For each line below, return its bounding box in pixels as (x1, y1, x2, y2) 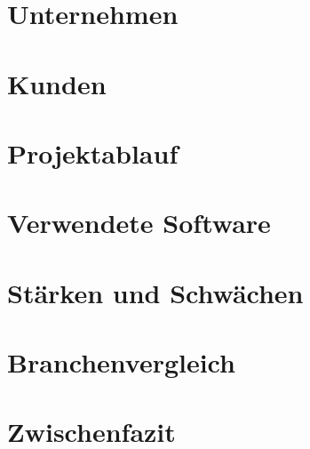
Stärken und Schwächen (7, 274, 304, 310)
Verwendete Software (7, 204, 271, 241)
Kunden (7, 65, 107, 101)
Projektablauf (7, 134, 179, 171)
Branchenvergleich (7, 344, 235, 381)
